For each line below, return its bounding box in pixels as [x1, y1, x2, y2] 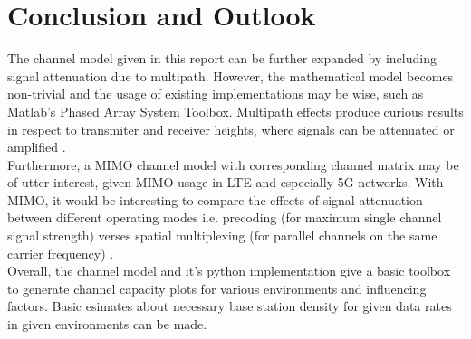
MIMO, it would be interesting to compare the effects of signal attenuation [7, 190, 423, 209]
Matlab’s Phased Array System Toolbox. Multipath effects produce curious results [7, 101, 464, 120]
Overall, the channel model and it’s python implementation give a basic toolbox [7, 261, 451, 280]
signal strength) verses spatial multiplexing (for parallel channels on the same [7, 226, 437, 245]
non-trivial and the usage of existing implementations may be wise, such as [7, 84, 424, 103]
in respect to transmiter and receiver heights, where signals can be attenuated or [7, 119, 455, 138]
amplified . [7, 137, 66, 156]
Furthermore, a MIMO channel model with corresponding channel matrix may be [7, 155, 459, 174]
